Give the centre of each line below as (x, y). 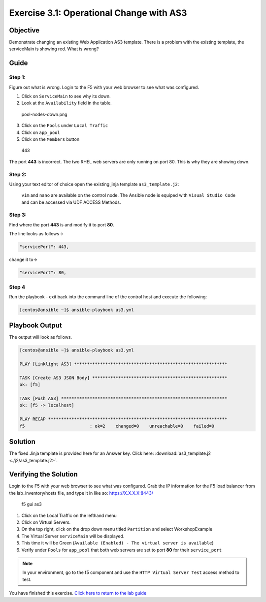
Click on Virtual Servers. (46, 522)
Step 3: (18, 215)
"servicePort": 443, (44, 247)
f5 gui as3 (32, 504)
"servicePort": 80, (43, 273)
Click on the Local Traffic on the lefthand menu (69, 515)
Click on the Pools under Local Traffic (65, 126)
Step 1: (17, 77)
